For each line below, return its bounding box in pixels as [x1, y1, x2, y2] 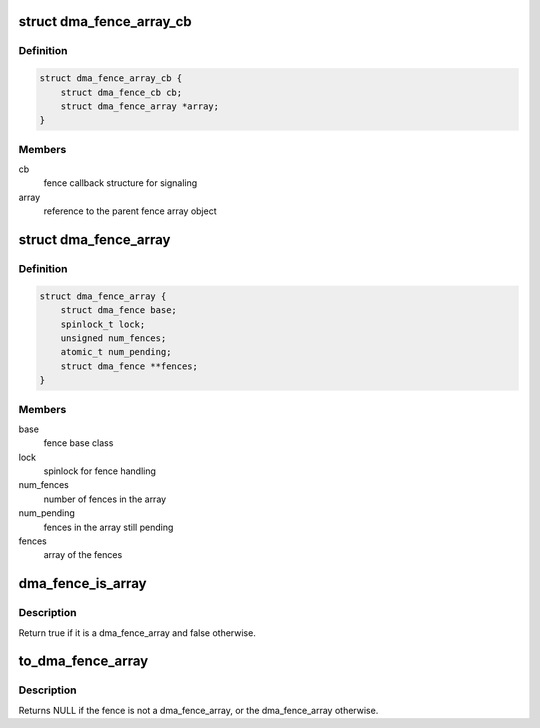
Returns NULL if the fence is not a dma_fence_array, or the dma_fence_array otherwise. [18, 704, 379, 716]
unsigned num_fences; [60, 332, 167, 344]
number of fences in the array [43, 493, 167, 505]
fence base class [43, 437, 114, 449]
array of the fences [43, 549, 123, 561]
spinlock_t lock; [60, 318, 146, 330]
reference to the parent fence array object [43, 205, 217, 217]
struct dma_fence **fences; [60, 360, 199, 372]
